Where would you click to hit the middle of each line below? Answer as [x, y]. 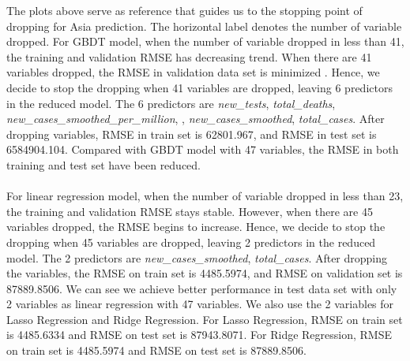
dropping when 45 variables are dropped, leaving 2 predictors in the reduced [191, 242]
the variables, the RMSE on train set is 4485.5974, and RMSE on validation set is [205, 273]
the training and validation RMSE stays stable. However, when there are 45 [190, 211]
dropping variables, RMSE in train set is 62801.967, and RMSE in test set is [192, 134]
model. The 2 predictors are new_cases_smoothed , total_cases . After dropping [197, 257]
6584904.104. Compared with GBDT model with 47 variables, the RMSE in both [203, 149]
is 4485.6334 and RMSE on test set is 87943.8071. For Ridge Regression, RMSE [199, 335]
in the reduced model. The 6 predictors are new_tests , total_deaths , [171, 103]
